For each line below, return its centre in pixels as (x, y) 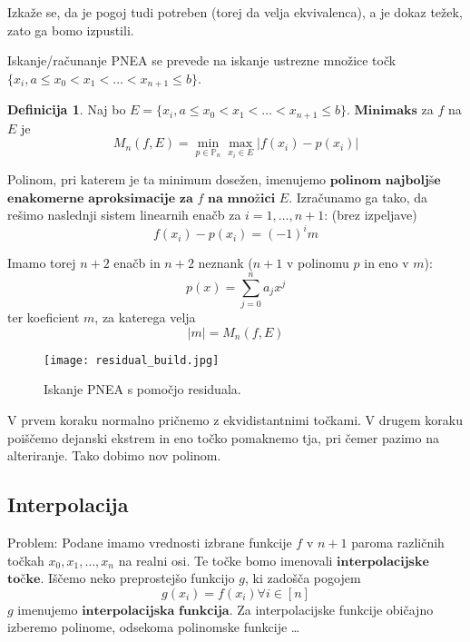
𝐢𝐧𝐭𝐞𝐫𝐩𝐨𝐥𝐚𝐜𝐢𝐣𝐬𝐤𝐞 (383, 562)
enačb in (137, 263)
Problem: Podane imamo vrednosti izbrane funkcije (150, 542)
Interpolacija (68, 504)
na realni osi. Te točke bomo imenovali (225, 560)
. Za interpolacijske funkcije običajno (331, 609)
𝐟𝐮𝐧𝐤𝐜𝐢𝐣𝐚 (204, 611)
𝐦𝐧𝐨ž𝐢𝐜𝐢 (251, 198)
